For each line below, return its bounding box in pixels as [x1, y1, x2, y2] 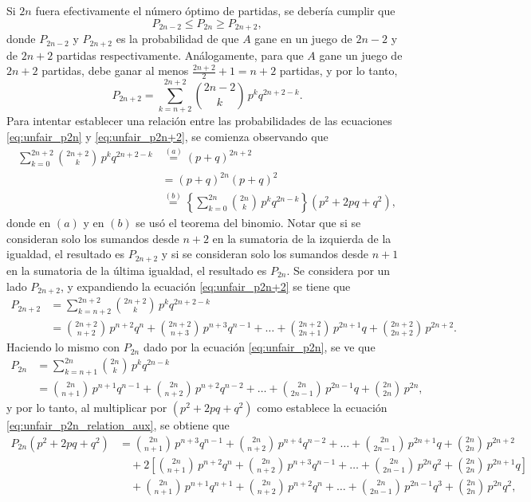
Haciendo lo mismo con [6, 339, 120, 355]
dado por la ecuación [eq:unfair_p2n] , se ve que [143, 339, 376, 355]
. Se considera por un [286, 261, 391, 278]
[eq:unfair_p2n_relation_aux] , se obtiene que [6, 417, 230, 433]
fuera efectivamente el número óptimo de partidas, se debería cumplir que [35, 2, 395, 18]
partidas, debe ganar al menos [41, 62, 189, 79]
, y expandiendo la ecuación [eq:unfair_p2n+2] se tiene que [60, 277, 351, 294]
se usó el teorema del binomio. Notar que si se [136, 214, 361, 231]
